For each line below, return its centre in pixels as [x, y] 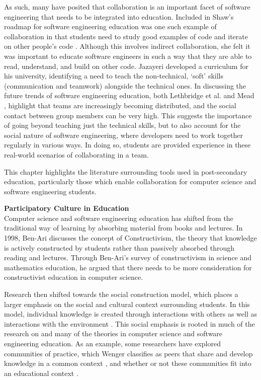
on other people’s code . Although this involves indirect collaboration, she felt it [127, 46]
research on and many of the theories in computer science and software [113, 333]
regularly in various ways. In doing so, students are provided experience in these [127, 145]
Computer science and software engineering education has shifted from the [119, 218]
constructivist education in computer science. [74, 277]
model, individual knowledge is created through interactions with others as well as [130, 314]
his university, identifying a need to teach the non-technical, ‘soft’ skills [114, 76]
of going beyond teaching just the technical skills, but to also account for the [122, 125]
